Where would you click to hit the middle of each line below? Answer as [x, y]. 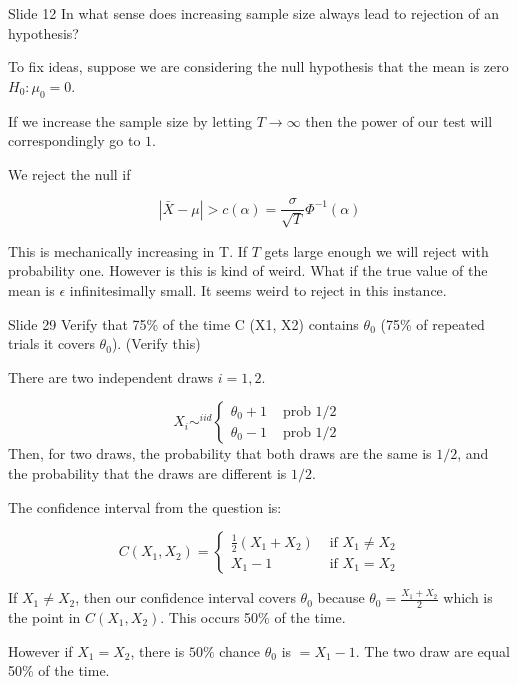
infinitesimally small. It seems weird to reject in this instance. [258, 290]
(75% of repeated [432, 323]
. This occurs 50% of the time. [253, 616]
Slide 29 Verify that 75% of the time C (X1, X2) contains [183, 323]
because [341, 597]
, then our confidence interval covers [185, 597]
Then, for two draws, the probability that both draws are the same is [220, 453]
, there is [157, 650]
